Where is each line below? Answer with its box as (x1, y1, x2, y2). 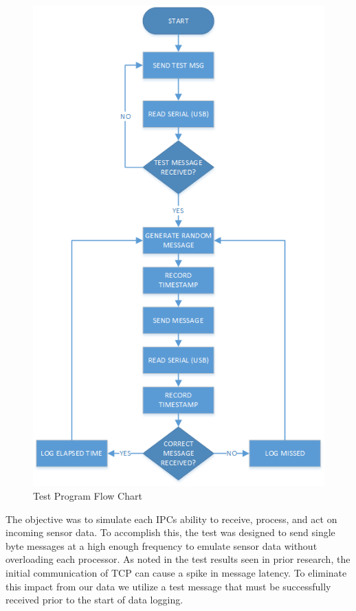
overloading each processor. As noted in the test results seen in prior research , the (5, 552, 351, 566)
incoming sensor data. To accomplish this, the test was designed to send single (5, 525, 335, 540)
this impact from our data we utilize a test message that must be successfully (5, 579, 331, 593)
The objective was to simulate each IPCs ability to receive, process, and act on (5, 511, 337, 526)
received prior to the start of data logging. (5, 592, 183, 607)
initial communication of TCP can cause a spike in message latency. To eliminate (5, 566, 347, 580)
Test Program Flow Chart (33, 489, 142, 503)
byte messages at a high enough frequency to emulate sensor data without (5, 538, 318, 553)
